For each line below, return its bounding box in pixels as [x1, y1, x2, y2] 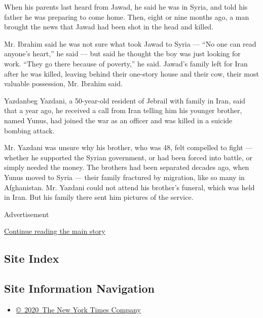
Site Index [4, 251, 59, 266]
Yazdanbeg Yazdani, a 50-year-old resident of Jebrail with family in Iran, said [4, 95, 246, 105]
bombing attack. [4, 125, 55, 135]
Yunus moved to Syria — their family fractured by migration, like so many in [4, 171, 245, 182]
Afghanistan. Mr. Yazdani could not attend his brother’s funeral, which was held [4, 182, 255, 192]
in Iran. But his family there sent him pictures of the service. [4, 192, 194, 202]
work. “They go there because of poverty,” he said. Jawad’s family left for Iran [4, 58, 248, 68]
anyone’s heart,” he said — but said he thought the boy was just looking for [4, 48, 241, 59]
